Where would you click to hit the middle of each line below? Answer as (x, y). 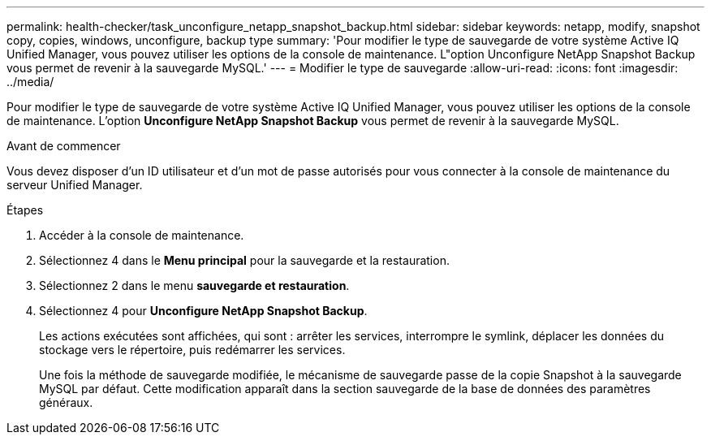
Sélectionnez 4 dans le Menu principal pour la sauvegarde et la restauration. (244, 260)
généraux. (66, 402)
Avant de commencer (64, 146)
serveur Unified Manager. (75, 185)
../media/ (30, 82)
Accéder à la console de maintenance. (142, 235)
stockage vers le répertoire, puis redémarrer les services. (192, 350)
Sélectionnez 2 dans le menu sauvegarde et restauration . (194, 285)
